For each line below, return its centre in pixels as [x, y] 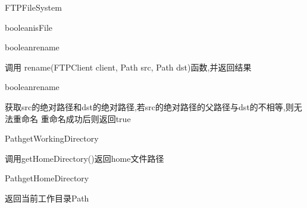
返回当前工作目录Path [47, 198]
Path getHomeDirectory [47, 178]
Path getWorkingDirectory [52, 138]
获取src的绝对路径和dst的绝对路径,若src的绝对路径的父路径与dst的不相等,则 [149, 106]
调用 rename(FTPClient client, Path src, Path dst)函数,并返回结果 [128, 67]
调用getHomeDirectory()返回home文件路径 [84, 158]
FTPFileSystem [33, 7]
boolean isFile [29, 27]
